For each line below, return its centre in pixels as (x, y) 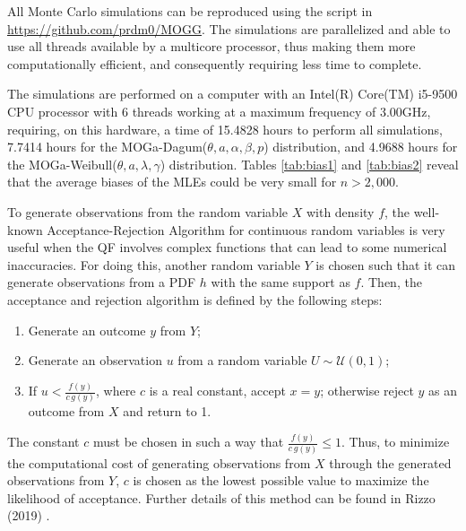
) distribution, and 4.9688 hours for (361, 147)
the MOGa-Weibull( (62, 164)
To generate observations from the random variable (148, 211)
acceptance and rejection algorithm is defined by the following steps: (195, 299)
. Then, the (391, 282)
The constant (43, 442)
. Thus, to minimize (395, 442)
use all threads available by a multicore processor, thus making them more (211, 46)
